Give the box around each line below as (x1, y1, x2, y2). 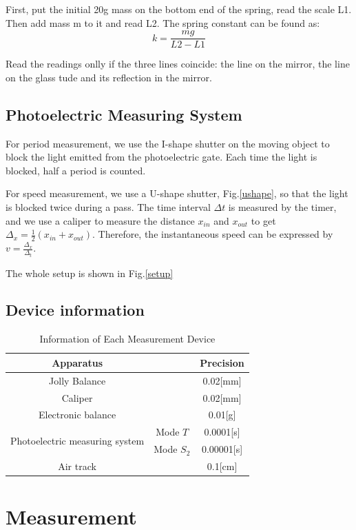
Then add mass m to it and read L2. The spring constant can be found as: (6, 15, 320, 30)
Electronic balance (38, 407, 116, 422)
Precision (200, 355, 244, 369)
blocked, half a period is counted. (6, 163, 146, 177)
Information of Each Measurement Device (39, 332, 216, 346)
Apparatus (52, 355, 103, 369)
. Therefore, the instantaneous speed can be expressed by (92, 227, 333, 241)
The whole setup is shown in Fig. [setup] (6, 265, 174, 280)
